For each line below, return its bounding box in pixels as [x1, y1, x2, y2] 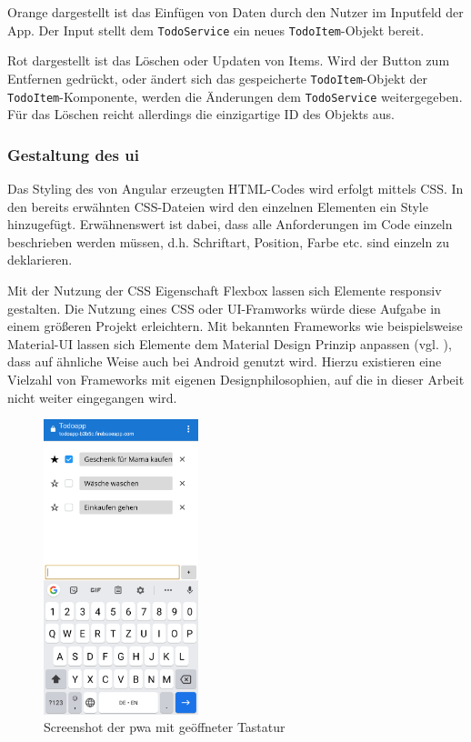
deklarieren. [7, 250, 73, 269]
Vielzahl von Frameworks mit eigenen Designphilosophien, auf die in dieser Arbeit [7, 369, 465, 388]
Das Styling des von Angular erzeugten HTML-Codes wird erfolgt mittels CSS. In [7, 178, 464, 197]
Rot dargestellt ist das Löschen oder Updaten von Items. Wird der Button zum [7, 51, 450, 70]
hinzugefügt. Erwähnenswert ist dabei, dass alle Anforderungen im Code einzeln [7, 215, 453, 234]
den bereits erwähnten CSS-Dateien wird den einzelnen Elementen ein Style [7, 196, 428, 216]
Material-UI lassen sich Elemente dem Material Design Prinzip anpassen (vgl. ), [7, 334, 452, 353]
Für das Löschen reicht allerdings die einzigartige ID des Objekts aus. [7, 105, 395, 124]
